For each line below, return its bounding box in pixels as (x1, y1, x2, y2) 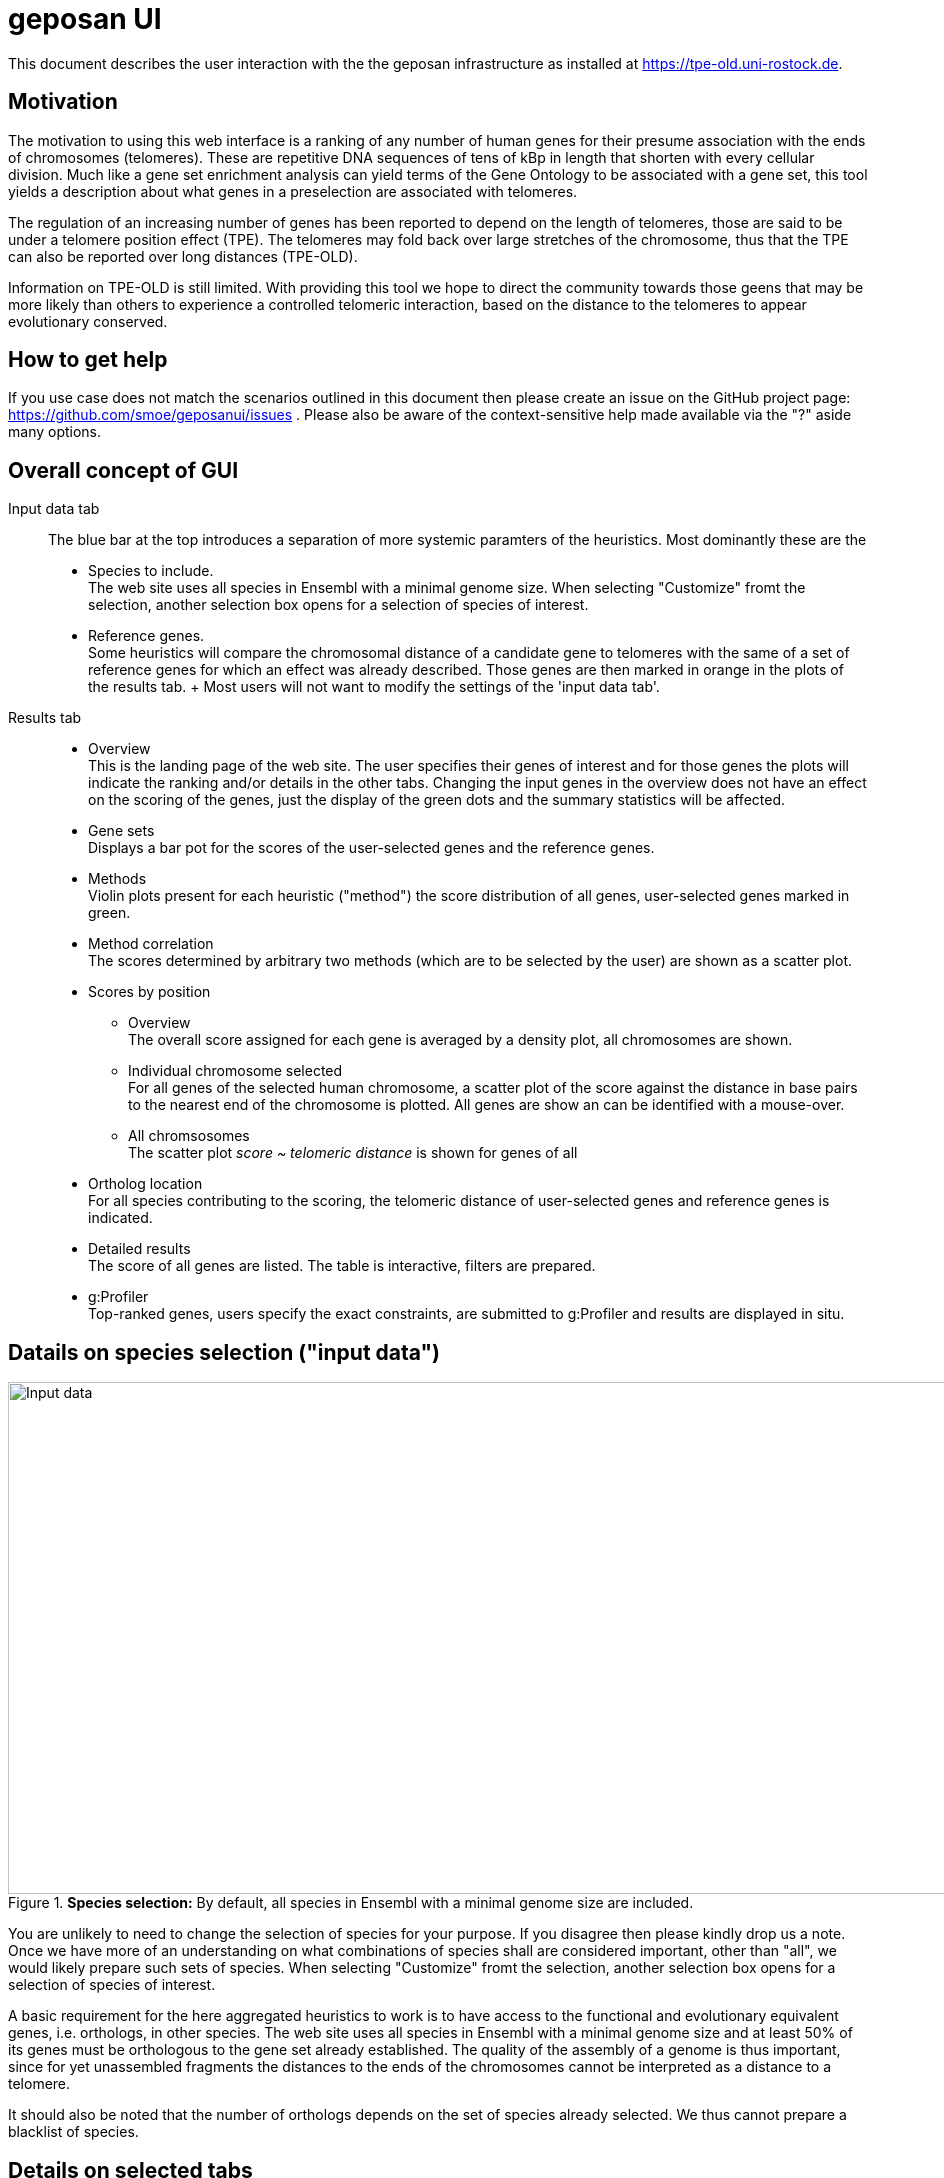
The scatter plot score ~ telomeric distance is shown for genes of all (128, 1144, 578, 1162)
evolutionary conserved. (8, 312, 168, 330)
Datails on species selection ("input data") (8, 1339, 441, 1365)
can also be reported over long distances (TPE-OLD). (8, 247, 358, 265)
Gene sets (88, 822, 155, 840)
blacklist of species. (8, 2123, 139, 2141)
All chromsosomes (128, 1127, 250, 1145)
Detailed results (88, 1240, 191, 1258)
